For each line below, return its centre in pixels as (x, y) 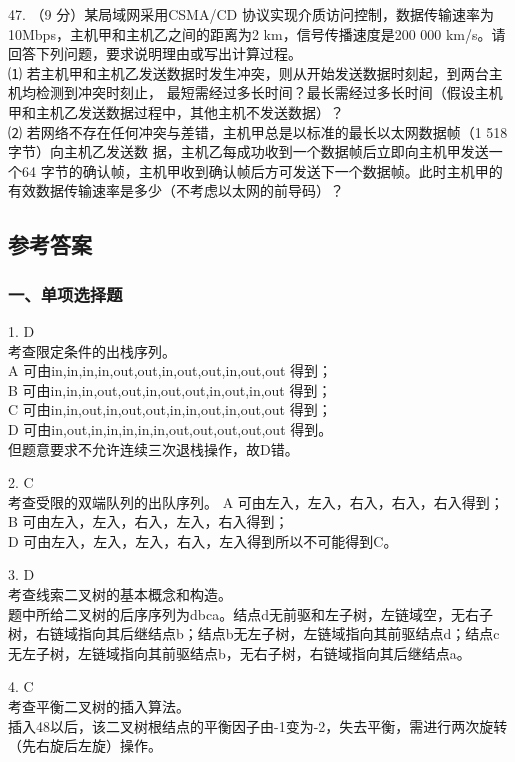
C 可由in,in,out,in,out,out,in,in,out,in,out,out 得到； (170, 409)
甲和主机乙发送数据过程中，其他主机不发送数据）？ (176, 111)
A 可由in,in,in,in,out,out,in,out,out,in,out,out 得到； (170, 370)
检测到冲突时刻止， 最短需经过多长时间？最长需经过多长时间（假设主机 (269, 92)
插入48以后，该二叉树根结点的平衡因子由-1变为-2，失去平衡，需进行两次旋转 (258, 725)
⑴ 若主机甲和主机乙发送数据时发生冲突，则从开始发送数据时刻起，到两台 (248, 72)
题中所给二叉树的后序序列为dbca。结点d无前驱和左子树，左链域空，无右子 (250, 613)
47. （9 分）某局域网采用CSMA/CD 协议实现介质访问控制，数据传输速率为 (251, 14)
